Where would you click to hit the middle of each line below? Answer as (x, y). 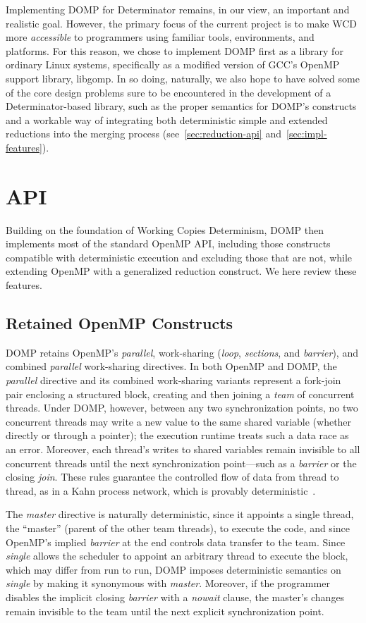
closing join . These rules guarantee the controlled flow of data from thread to (172, 477)
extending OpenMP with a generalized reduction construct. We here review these (181, 271)
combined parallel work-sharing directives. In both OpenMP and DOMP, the (171, 366)
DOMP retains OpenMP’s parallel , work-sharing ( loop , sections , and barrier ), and (182, 352)
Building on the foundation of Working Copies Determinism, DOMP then (165, 229)
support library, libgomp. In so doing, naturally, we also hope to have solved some (183, 78)
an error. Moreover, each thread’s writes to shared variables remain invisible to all (183, 449)
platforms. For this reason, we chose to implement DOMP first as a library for (175, 50)
